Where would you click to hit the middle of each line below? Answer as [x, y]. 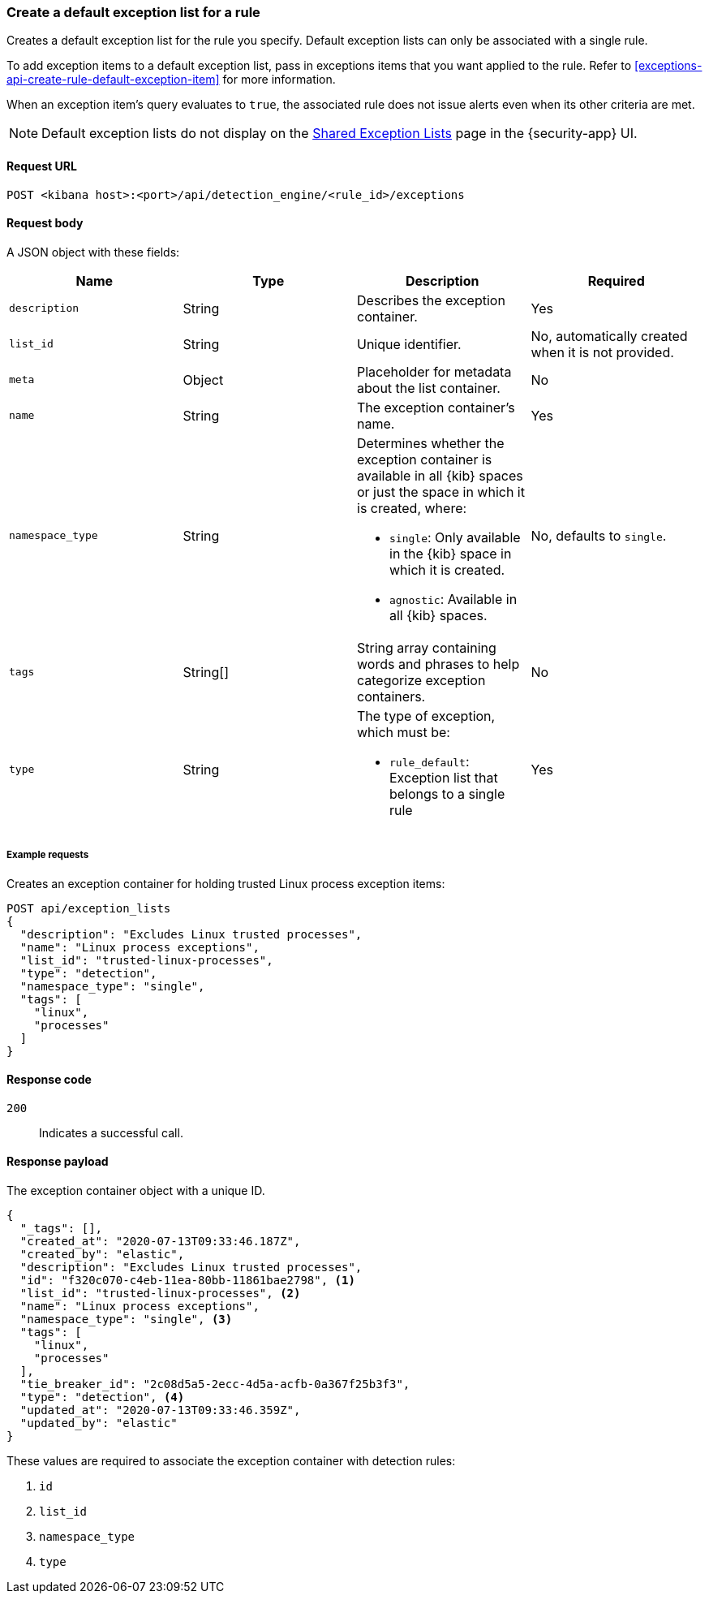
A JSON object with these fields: [93, 252]
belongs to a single [447, 794]
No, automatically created [609, 336]
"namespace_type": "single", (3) [126, 1320]
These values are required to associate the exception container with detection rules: [231, 1461]
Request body [45, 223]
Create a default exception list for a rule [133, 12]
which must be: [404, 732]
